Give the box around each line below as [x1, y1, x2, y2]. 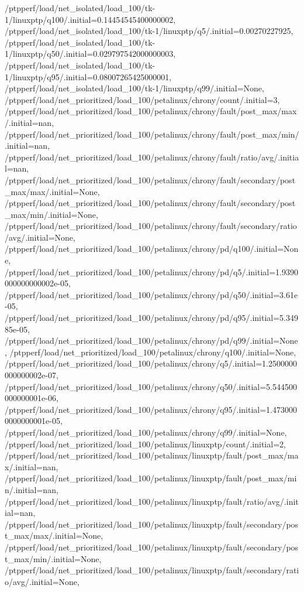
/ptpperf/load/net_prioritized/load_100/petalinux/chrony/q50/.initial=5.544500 [5, 380, 298, 392]
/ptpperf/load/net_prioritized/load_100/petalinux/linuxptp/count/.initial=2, [5, 437, 286, 450]
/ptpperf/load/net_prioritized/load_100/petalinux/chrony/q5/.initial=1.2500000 [5, 357, 298, 369]
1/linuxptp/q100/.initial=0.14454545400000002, [5, 13, 176, 25]
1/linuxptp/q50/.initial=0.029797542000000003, [5, 47, 176, 60]
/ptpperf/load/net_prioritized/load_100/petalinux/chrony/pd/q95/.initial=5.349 [5, 312, 298, 324]
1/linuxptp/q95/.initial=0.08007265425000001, [5, 70, 172, 83]
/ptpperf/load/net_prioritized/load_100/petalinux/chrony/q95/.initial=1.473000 [5, 403, 298, 415]
